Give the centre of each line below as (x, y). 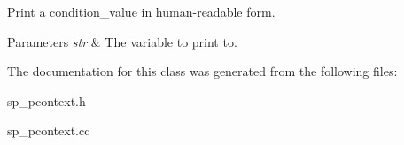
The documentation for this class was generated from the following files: (202, 71)
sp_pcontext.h (47, 100)
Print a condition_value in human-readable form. (141, 11)
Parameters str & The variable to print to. (122, 41)
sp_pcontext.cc (49, 130)
